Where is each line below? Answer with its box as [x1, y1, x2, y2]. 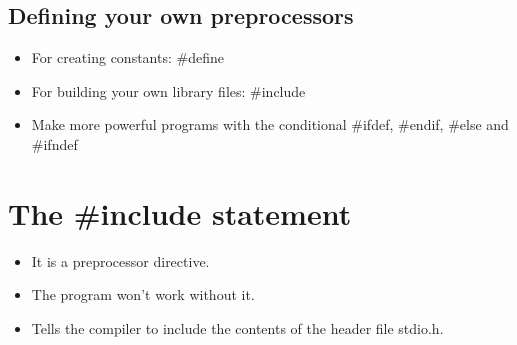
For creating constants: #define [31, 47, 224, 68]
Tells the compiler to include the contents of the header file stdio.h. [31, 317, 444, 338]
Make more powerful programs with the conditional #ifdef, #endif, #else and [31, 114, 509, 135]
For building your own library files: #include [31, 80, 306, 101]
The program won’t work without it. [31, 284, 255, 305]
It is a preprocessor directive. [31, 250, 210, 271]
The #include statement [8, 192, 352, 233]
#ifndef [31, 133, 78, 154]
